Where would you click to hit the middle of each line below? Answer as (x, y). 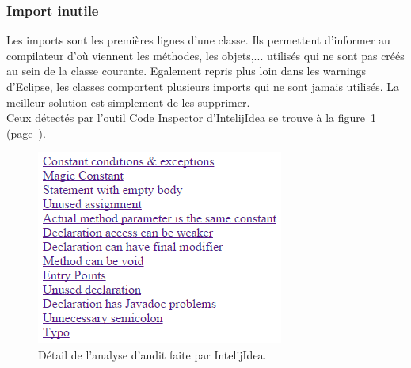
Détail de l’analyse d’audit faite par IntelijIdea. (152, 354)
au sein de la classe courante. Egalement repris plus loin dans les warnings (186, 71)
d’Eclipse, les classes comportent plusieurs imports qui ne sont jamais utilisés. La (203, 86)
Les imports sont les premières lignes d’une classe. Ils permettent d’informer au (198, 40)
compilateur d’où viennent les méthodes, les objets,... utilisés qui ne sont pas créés (205, 55)
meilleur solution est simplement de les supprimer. (128, 102)
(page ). (26, 133)
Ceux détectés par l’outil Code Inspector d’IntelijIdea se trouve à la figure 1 (192, 118)
